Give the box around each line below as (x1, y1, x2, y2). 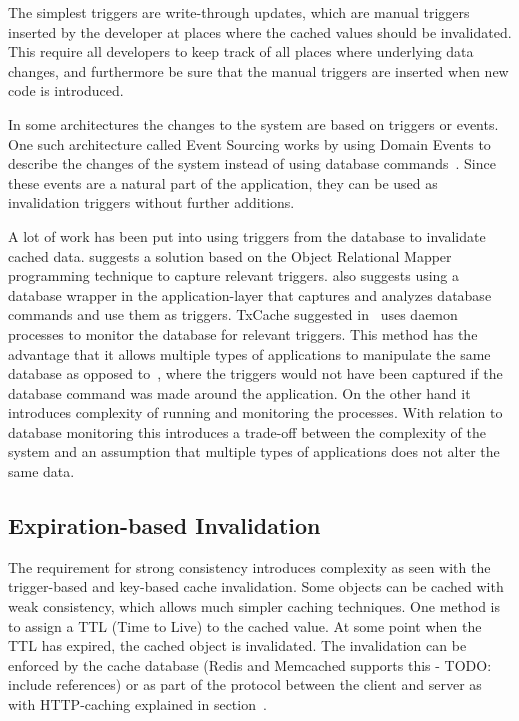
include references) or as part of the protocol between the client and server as (8, 674, 482, 695)
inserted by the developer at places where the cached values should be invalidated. (8, 21, 512, 42)
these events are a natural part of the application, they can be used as (8, 172, 438, 193)
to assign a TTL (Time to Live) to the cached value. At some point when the (8, 615, 482, 636)
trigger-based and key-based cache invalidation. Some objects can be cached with (8, 576, 504, 597)
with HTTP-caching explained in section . (8, 694, 267, 715)
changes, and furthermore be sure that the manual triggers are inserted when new (8, 60, 509, 81)
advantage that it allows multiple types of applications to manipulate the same (8, 343, 491, 364)
